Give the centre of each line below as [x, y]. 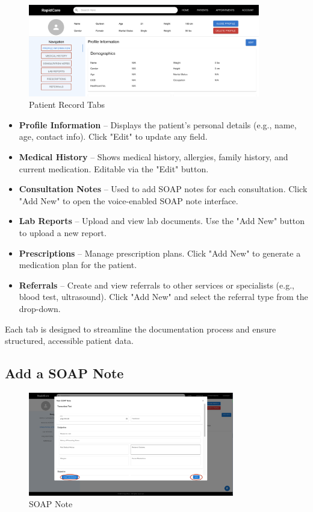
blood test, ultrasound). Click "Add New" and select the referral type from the [163, 297]
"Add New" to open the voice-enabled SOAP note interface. [129, 200]
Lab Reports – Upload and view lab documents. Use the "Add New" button [162, 221]
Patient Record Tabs [67, 105]
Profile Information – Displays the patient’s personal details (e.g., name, [158, 124]
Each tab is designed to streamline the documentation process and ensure [141, 329]
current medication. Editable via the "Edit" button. [114, 168]
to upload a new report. [63, 233]
